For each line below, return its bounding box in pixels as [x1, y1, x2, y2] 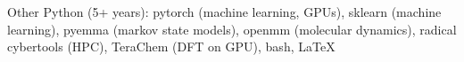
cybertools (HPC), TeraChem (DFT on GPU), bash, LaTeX [7, 37, 336, 56]
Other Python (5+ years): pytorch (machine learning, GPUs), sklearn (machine [7, 3, 442, 20]
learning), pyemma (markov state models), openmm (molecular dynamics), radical [7, 19, 457, 38]
